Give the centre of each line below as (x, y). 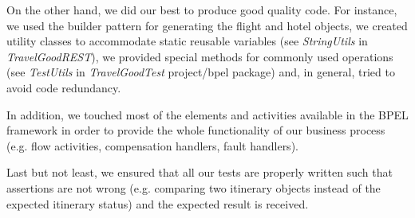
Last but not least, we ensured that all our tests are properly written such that (200, 172)
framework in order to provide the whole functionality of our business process (196, 130)
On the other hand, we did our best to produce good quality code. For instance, (202, 10)
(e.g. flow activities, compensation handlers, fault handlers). (152, 145)
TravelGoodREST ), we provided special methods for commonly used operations (200, 56)
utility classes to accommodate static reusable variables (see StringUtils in (187, 41)
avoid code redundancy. (64, 87)
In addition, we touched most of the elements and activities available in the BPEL (207, 114)
